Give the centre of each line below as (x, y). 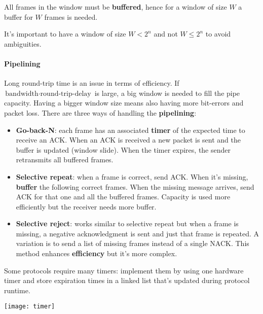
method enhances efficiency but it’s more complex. (97, 253)
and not (166, 34)
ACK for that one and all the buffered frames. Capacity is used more (123, 197)
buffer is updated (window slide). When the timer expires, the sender (123, 149)
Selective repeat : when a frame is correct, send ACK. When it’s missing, (132, 176)
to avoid (218, 34)
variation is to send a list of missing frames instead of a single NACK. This (133, 243)
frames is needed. (71, 16)
